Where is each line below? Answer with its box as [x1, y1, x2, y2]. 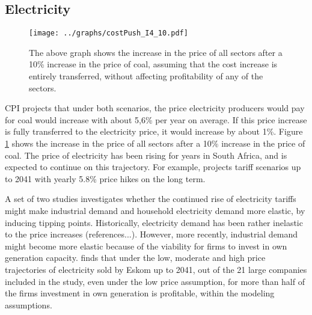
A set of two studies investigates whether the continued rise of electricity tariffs [5, 192, 296, 205]
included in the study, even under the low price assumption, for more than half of [5, 275, 305, 287]
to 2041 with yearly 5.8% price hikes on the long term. [5, 172, 206, 185]
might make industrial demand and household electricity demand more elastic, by [5, 204, 305, 216]
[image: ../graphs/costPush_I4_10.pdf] [29, 29, 188, 38]
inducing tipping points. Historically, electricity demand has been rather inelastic [5, 216, 303, 228]
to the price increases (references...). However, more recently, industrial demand [5, 228, 298, 240]
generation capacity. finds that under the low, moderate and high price [5, 251, 266, 264]
